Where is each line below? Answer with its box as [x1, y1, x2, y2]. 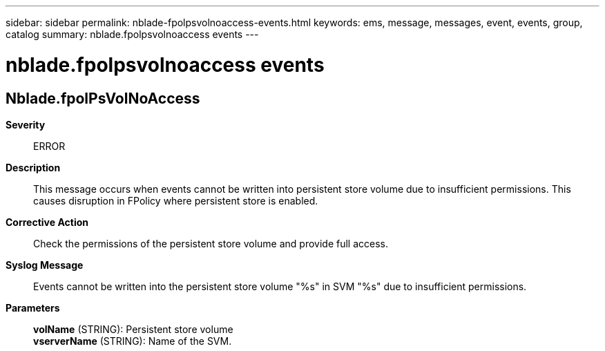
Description [6, 161, 61, 173]
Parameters [6, 301, 60, 314]
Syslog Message [6, 258, 84, 271]
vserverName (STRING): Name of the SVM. [33, 334, 232, 347]
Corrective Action [6, 216, 88, 228]
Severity [6, 118, 46, 131]
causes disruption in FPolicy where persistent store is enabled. [33, 194, 318, 207]
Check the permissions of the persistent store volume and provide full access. [33, 237, 389, 249]
